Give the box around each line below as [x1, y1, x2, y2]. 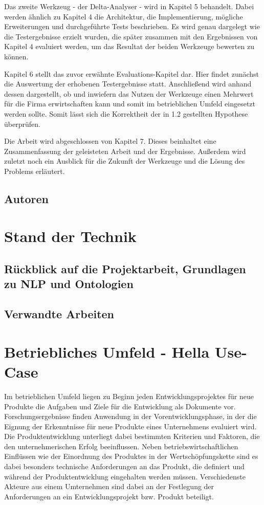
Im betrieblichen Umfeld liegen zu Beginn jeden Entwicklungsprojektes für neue [4, 390, 254, 401]
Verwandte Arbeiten [4, 306, 115, 322]
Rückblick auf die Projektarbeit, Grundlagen [4, 261, 246, 277]
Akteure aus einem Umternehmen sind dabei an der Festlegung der [4, 481, 214, 492]
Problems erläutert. [4, 165, 65, 176]
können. [4, 51, 29, 61]
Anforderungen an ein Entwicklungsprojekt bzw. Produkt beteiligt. [4, 491, 214, 501]
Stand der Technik [4, 226, 137, 247]
